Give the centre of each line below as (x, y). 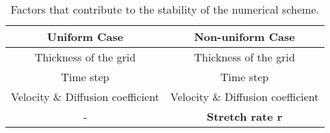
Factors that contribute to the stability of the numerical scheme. (165, 9)
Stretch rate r (244, 116)
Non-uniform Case (244, 36)
